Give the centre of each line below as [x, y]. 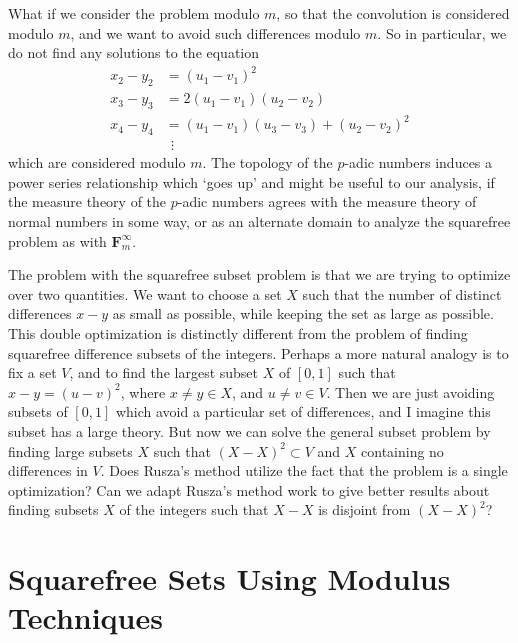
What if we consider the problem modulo [134, 13]
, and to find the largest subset [164, 372]
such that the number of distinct [402, 293]
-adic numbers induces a [418, 162]
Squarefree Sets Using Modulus [229, 578]
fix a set [32, 372]
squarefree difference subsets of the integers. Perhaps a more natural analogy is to [258, 352]
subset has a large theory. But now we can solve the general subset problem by [249, 431]
